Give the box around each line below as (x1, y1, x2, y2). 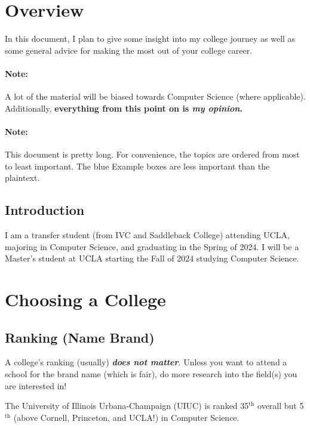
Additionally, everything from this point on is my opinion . (5, 101, 243, 114)
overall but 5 (257, 399, 304, 412)
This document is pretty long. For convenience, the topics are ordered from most (5, 148, 300, 161)
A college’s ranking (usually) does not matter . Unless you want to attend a (5, 356, 287, 368)
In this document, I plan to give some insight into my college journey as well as (5, 32, 296, 45)
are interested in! (5, 379, 67, 392)
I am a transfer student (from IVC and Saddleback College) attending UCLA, (5, 229, 290, 241)
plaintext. (5, 171, 40, 184)
